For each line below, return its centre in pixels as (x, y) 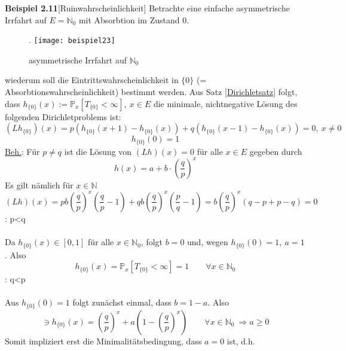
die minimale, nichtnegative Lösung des (225, 103)
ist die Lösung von (98, 151)
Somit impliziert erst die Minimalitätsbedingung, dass (103, 341)
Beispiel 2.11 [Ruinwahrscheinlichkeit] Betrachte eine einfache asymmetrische (147, 8)
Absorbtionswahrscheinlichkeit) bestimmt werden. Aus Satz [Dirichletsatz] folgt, (151, 92)
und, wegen (208, 242)
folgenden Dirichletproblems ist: (63, 116)
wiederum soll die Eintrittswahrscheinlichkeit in (92, 80)
